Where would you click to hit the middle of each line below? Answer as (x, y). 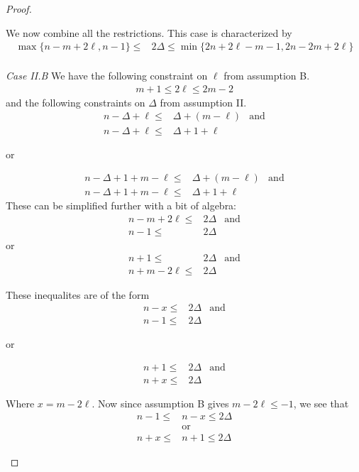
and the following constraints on (76, 102)
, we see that (321, 403)
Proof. (19, 9)
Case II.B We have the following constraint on (107, 76)
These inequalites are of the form (78, 294)
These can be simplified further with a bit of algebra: (121, 205)
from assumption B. (267, 76)
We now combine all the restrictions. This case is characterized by (149, 32)
